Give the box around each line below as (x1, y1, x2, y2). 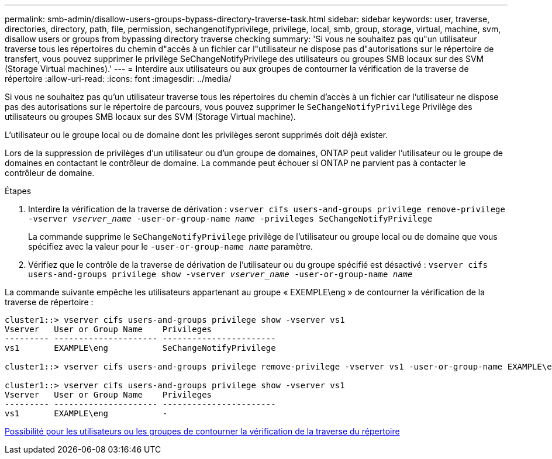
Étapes (5, 186, 32, 196)
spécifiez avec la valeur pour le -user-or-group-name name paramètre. (28, 241, 313, 251)
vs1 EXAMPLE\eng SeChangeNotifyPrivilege (5, 343, 276, 353)
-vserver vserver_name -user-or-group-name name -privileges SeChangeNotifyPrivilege (28, 214, 433, 223)
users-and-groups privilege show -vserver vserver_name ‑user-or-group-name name (28, 270, 413, 279)
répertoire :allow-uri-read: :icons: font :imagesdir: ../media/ (5, 74, 232, 84)
